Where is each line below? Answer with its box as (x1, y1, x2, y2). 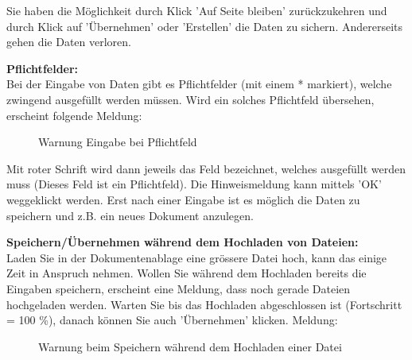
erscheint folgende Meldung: (6, 106, 142, 123)
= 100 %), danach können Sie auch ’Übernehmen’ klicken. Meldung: (6, 312, 338, 328)
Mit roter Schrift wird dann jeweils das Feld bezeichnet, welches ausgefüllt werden (6, 160, 406, 176)
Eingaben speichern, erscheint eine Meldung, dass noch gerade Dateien (6, 280, 351, 296)
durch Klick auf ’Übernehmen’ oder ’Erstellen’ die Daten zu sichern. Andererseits (6, 17, 402, 34)
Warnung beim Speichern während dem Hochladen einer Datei (38, 338, 342, 354)
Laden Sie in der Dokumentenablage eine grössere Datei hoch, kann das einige (6, 249, 387, 265)
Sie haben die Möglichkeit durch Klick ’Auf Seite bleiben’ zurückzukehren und (6, 2, 387, 18)
